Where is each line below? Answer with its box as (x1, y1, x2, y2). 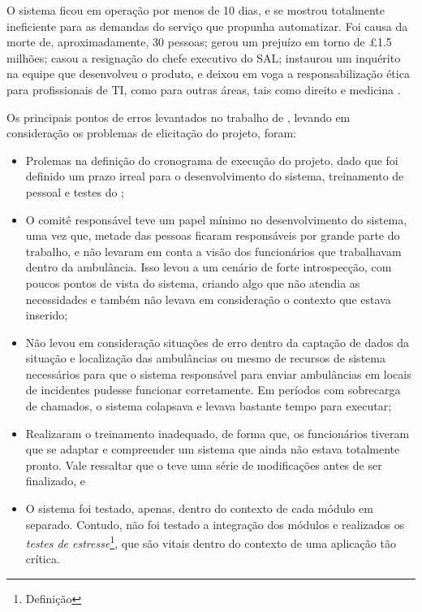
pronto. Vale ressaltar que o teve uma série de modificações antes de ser (25, 456, 382, 473)
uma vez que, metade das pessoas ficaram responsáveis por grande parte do (25, 227, 400, 244)
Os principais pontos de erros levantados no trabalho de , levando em (6, 108, 351, 125)
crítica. (25, 550, 60, 567)
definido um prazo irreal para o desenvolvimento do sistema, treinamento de (25, 167, 404, 184)
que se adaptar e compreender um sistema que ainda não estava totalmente (25, 441, 400, 458)
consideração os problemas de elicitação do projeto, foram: (6, 124, 296, 141)
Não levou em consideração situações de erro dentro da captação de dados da (25, 333, 409, 350)
